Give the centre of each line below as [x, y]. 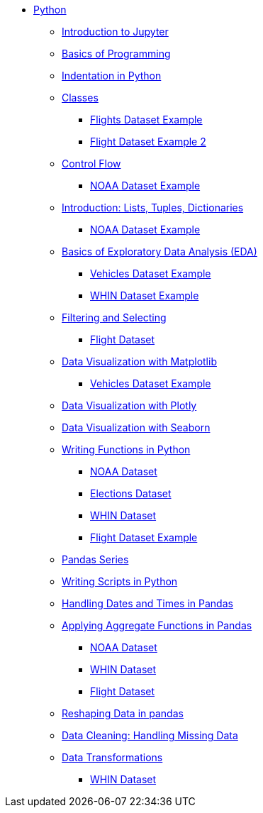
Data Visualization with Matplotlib [139, 361]
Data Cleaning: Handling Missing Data [150, 735]
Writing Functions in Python [126, 449]
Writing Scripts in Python [120, 581]
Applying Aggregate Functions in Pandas [157, 625]
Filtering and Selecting [114, 317]
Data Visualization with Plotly [129, 405]
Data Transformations [112, 757]
